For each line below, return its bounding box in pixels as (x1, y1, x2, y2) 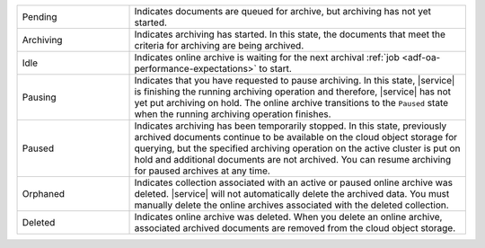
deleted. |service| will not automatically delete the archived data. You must (134, 188, 450, 199)
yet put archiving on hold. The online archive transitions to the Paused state (134, 97, 449, 109)
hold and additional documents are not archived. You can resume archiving (134, 154, 452, 165)
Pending (22, 11, 57, 22)
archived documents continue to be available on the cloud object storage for (134, 131, 458, 143)
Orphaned (22, 188, 66, 199)
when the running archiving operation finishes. (134, 108, 331, 120)
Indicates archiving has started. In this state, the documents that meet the (134, 28, 446, 40)
